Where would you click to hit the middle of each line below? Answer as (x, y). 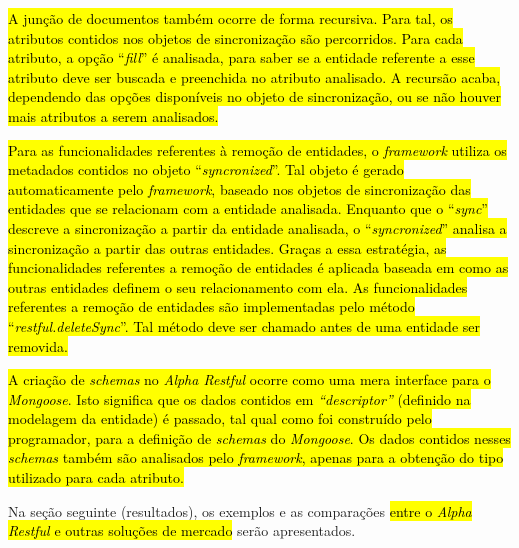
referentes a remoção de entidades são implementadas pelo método (211, 306)
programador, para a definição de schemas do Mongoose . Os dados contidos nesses (259, 437)
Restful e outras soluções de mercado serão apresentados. (182, 530)
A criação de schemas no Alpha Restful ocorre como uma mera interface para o (249, 379)
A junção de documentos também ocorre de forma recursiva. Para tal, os (230, 18)
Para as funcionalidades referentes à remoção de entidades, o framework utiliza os (257, 149)
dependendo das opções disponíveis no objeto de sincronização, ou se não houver (254, 96)
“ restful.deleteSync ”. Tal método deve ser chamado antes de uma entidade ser (244, 325)
